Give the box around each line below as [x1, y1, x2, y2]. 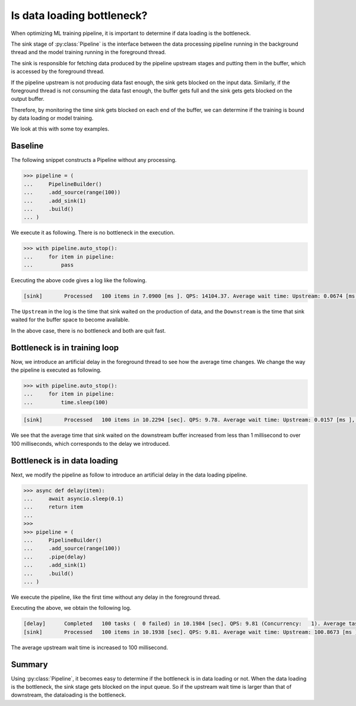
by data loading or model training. [11, 114, 94, 122]
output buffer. [11, 95, 44, 103]
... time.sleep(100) [23, 399, 109, 405]
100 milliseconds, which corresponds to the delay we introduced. [11, 440, 170, 447]
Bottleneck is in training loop [11, 343, 119, 353]
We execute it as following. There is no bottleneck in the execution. [11, 229, 175, 237]
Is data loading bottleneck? [11, 9, 148, 22]
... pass [23, 261, 74, 269]
